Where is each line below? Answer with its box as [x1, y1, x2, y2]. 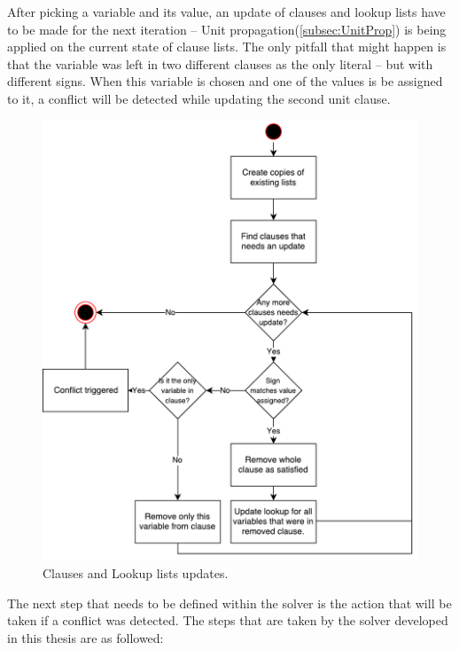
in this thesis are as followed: [7, 628, 164, 646]
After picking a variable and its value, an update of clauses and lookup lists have [7, 3, 446, 20]
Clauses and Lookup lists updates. [43, 563, 229, 582]
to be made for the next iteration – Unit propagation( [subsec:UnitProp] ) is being [7, 20, 447, 38]
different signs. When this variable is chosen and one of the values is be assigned [7, 72, 443, 90]
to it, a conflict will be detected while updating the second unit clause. [7, 89, 391, 107]
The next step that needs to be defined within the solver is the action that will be [7, 593, 452, 612]
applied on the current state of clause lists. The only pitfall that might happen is [7, 37, 447, 56]
